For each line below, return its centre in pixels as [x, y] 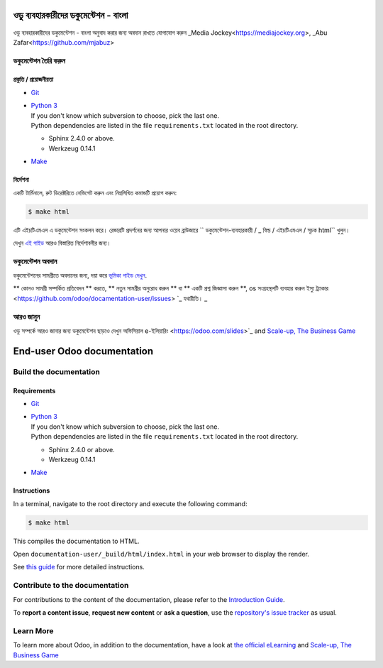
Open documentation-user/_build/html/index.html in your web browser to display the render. [161, 554]
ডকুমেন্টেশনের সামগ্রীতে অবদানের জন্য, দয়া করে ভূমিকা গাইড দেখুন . [80, 275]
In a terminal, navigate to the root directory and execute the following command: [130, 503]
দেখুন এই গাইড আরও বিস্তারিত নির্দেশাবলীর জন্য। [62, 243]
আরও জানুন [27, 317]
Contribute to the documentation [71, 586]
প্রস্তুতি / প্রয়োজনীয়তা [33, 80]
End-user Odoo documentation [83, 351]
